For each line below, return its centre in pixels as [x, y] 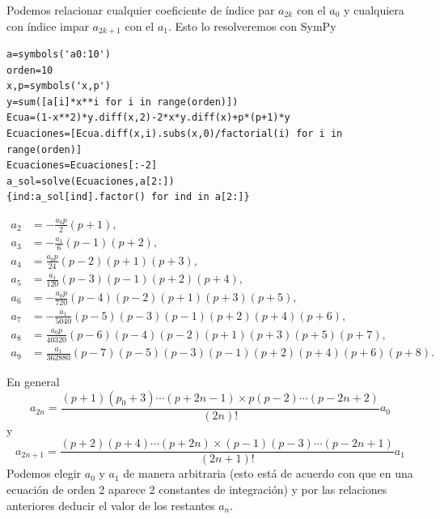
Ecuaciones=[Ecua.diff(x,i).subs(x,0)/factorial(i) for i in [175, 134]
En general [33, 382]
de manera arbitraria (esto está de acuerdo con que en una [268, 473]
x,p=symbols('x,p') [59, 86]
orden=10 [30, 70]
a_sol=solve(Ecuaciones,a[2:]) [91, 181]
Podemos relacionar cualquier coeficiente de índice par [141, 10]
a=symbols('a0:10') [59, 55]
